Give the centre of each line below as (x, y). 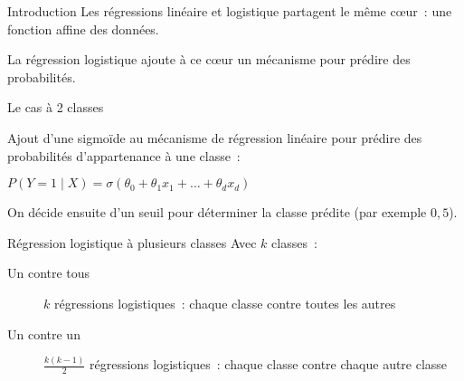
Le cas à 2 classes (56, 107)
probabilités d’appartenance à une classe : (124, 155)
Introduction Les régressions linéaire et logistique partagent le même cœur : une (230, 11)
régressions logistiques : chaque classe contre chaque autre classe (268, 364)
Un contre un (44, 333)
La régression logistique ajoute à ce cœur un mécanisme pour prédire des (209, 59)
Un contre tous (49, 273)
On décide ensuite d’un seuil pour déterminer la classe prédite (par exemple (217, 212)
